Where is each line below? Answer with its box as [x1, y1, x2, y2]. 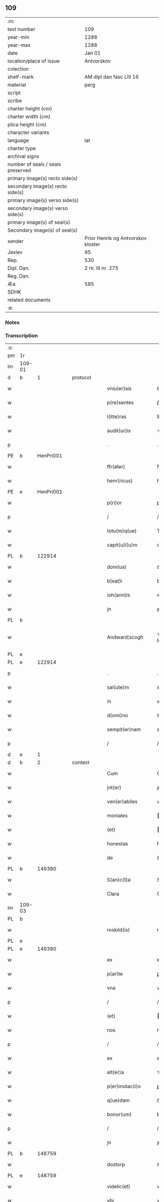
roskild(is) [107, 926, 130, 933]
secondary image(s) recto [7, 183, 67, 190]
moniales [107, 812, 128, 819]
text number [7, 25, 36, 32]
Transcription [5, 332, 38, 339]
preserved [7, 167, 31, 174]
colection [7, 66, 29, 72]
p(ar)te [107, 970, 123, 977]
